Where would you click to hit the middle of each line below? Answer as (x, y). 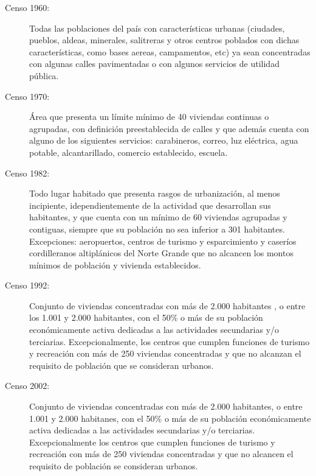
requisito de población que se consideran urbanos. (122, 365)
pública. (44, 75)
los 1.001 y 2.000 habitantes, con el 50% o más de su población (146, 317)
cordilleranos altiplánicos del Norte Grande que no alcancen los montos (161, 253)
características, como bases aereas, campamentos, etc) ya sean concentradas (170, 51)
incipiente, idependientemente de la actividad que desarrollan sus (150, 205)
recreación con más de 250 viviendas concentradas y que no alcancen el (161, 454)
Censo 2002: (27, 386)
